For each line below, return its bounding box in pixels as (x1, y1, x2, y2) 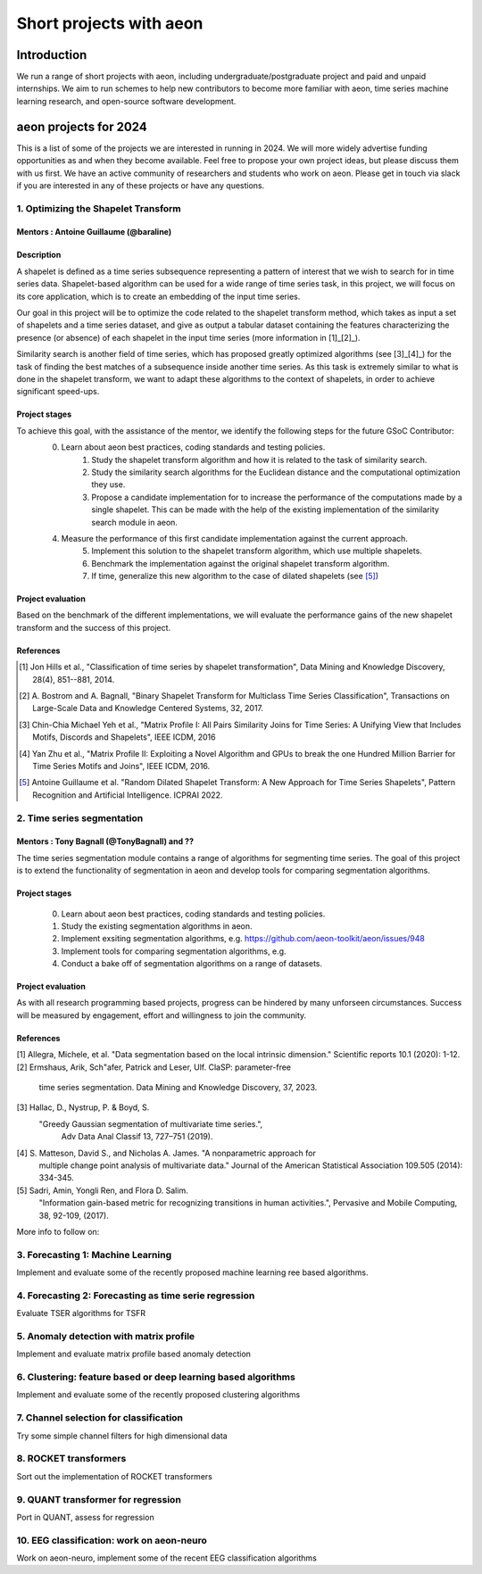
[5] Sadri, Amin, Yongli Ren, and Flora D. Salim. (16, 1185, 188, 1196)
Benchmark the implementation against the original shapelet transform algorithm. (91, 558, 390, 568)
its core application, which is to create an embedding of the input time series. (16, 291, 301, 302)
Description (16, 250, 62, 261)
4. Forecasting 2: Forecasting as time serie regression (16, 1289, 255, 1302)
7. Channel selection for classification (16, 1412, 183, 1424)
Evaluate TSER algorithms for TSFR (16, 1308, 146, 1319)
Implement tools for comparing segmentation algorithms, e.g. (61, 946, 287, 957)
